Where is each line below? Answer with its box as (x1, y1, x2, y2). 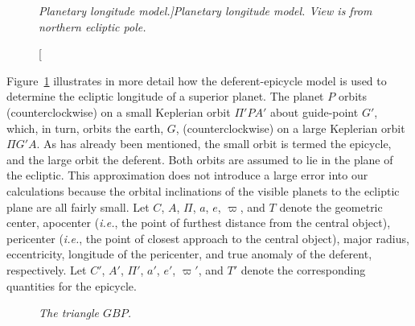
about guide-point (269, 103, 359, 120)
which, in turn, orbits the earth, (6, 119, 164, 136)
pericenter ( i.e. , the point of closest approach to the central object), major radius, (6, 229, 409, 246)
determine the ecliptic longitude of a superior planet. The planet (6, 88, 324, 105)
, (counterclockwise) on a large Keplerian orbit (175, 119, 405, 136)
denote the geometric (279, 198, 383, 215)
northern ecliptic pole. (39, 18, 146, 35)
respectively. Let (6, 261, 87, 278)
